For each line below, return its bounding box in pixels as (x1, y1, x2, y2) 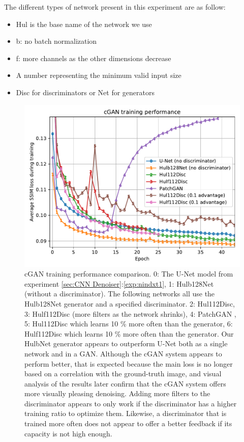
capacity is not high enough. (24, 428, 112, 438)
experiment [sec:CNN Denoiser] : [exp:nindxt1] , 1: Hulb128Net (24, 278, 214, 289)
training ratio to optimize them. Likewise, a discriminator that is (24, 408, 227, 419)
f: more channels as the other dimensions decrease (16, 52, 171, 63)
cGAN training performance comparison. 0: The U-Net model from (24, 268, 233, 279)
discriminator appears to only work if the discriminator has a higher (24, 398, 237, 408)
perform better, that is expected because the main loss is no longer (24, 358, 233, 369)
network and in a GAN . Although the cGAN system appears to (24, 348, 222, 358)
